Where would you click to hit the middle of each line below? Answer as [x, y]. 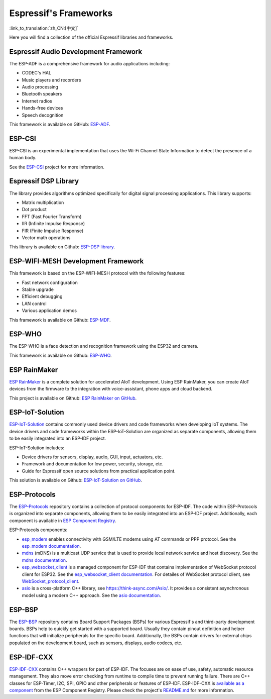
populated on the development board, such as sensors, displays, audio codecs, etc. [96, 643]
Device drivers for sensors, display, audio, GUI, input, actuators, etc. [92, 457]
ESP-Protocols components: [38, 530]
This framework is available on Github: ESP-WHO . [60, 355]
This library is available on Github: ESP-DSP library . [62, 247]
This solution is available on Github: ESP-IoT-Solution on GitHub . [76, 480]
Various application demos [49, 311]
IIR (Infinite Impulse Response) [53, 224]
